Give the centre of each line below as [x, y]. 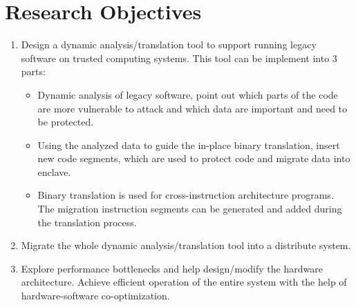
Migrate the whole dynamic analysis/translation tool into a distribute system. [186, 245]
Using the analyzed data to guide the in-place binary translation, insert [189, 145]
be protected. [66, 122]
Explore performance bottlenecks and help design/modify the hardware [172, 268]
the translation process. [87, 222]
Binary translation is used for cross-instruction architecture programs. [186, 195]
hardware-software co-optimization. [95, 296]
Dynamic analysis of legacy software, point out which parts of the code [188, 94]
